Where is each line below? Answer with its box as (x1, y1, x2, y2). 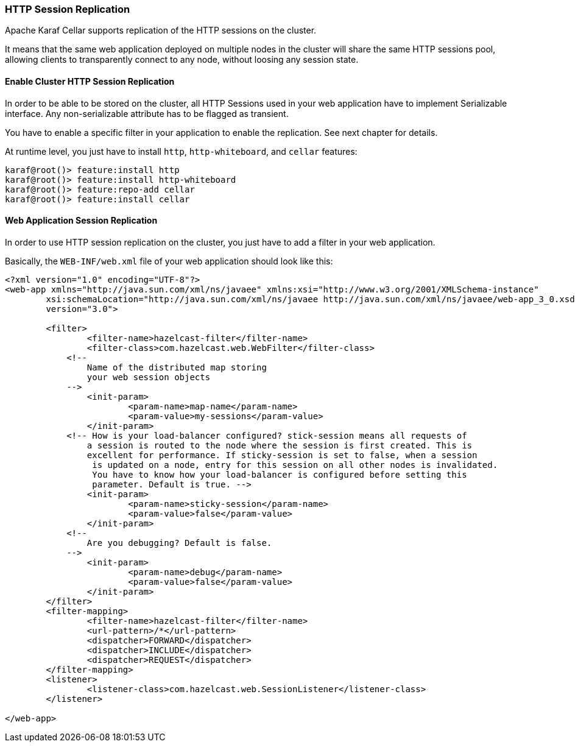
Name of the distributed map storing (86, 362, 267, 372)
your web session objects (86, 372, 211, 382)
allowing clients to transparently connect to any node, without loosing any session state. (5, 54, 359, 65)
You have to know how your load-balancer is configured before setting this (92, 469, 467, 480)
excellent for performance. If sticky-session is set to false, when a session (86, 450, 478, 460)
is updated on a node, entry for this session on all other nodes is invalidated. (92, 459, 498, 470)
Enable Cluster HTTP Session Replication (5, 76, 175, 87)
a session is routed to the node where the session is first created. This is (86, 440, 473, 450)
